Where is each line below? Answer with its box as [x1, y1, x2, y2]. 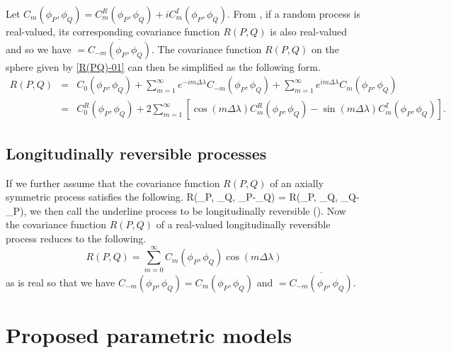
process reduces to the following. [6, 231, 147, 246]
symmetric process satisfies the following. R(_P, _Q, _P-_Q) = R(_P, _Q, [6, 189, 338, 204]
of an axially [270, 175, 324, 190]
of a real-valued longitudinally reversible [156, 217, 331, 232]
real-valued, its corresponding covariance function [6, 24, 220, 38]
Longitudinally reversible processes [6, 142, 267, 164]
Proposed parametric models [6, 320, 292, 349]
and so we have [6, 41, 72, 56]
